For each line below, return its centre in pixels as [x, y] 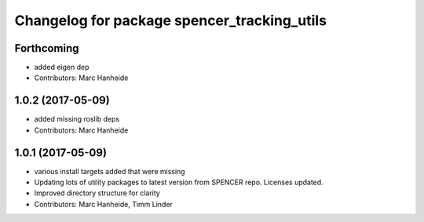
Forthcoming [47, 48]
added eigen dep [62, 67]
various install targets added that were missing [110, 171]
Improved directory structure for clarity [97, 193]
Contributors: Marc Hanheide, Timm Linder [103, 204]
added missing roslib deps [77, 119]
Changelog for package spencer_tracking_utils [171, 20]
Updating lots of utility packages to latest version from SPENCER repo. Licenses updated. [179, 182]
